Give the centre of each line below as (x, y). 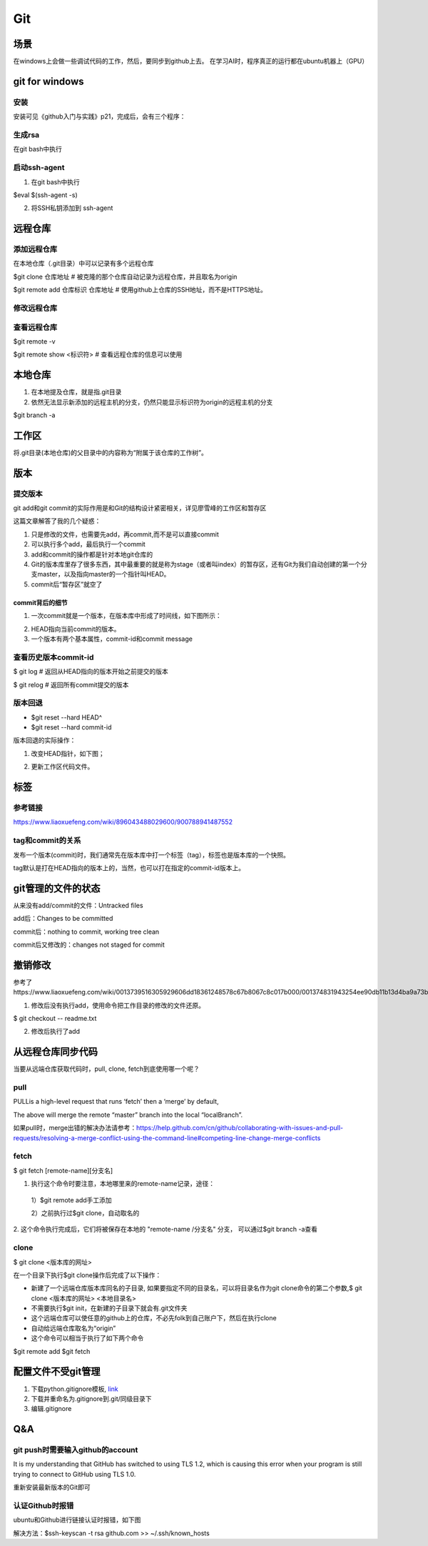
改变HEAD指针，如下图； (68, 753)
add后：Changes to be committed (63, 919)
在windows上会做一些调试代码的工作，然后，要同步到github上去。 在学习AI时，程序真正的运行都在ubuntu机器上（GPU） (191, 61)
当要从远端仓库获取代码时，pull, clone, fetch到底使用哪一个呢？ (106, 1069)
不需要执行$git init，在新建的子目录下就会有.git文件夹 (109, 1308)
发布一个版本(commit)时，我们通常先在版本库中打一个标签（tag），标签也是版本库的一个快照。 (152, 854)
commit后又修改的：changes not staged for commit (89, 944)
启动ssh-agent (39, 168)
